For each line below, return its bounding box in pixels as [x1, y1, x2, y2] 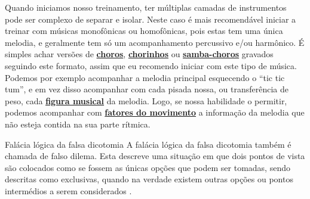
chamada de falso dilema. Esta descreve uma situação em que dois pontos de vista [5, 150, 305, 162]
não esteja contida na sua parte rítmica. [5, 117, 151, 130]
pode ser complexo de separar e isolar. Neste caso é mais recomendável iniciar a [5, 13, 296, 25]
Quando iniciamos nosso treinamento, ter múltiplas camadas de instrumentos [5, 1, 287, 13]
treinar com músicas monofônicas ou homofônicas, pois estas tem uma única [5, 24, 283, 37]
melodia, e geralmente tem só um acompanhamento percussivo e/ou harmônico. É [5, 36, 305, 48]
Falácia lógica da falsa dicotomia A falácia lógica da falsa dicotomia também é [5, 138, 291, 150]
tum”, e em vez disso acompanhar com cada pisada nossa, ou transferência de [5, 83, 288, 95]
